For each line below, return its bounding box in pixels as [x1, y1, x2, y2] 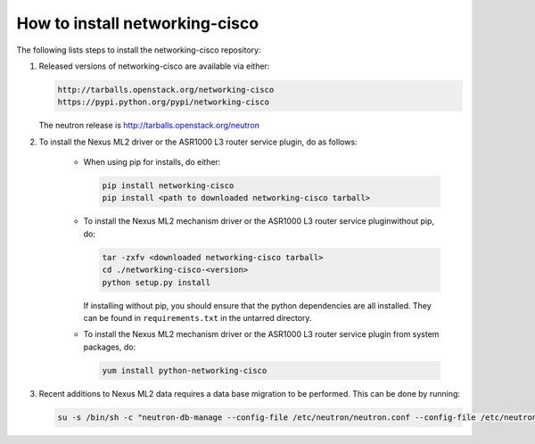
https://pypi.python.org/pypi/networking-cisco [57, 97, 269, 107]
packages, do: [83, 341, 136, 352]
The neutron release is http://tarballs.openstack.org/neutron [38, 120, 260, 131]
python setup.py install [102, 277, 211, 287]
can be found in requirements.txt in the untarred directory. [83, 312, 312, 323]
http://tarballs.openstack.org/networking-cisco [57, 85, 275, 95]
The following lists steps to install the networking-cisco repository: [16, 45, 261, 55]
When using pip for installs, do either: [83, 157, 221, 168]
